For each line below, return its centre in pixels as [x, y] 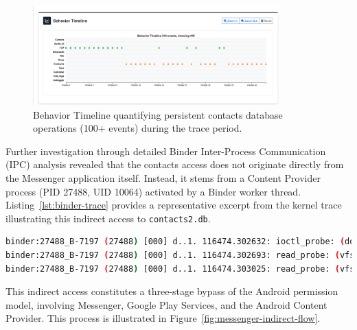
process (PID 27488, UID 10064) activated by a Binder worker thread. [153, 191]
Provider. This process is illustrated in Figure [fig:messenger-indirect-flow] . [163, 318]
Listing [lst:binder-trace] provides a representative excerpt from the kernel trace [174, 205]
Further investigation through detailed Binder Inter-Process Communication [166, 151]
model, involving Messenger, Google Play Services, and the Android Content [166, 304]
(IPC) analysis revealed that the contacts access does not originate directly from [175, 164]
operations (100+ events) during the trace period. [138, 128]
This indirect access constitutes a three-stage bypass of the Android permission [172, 291]
